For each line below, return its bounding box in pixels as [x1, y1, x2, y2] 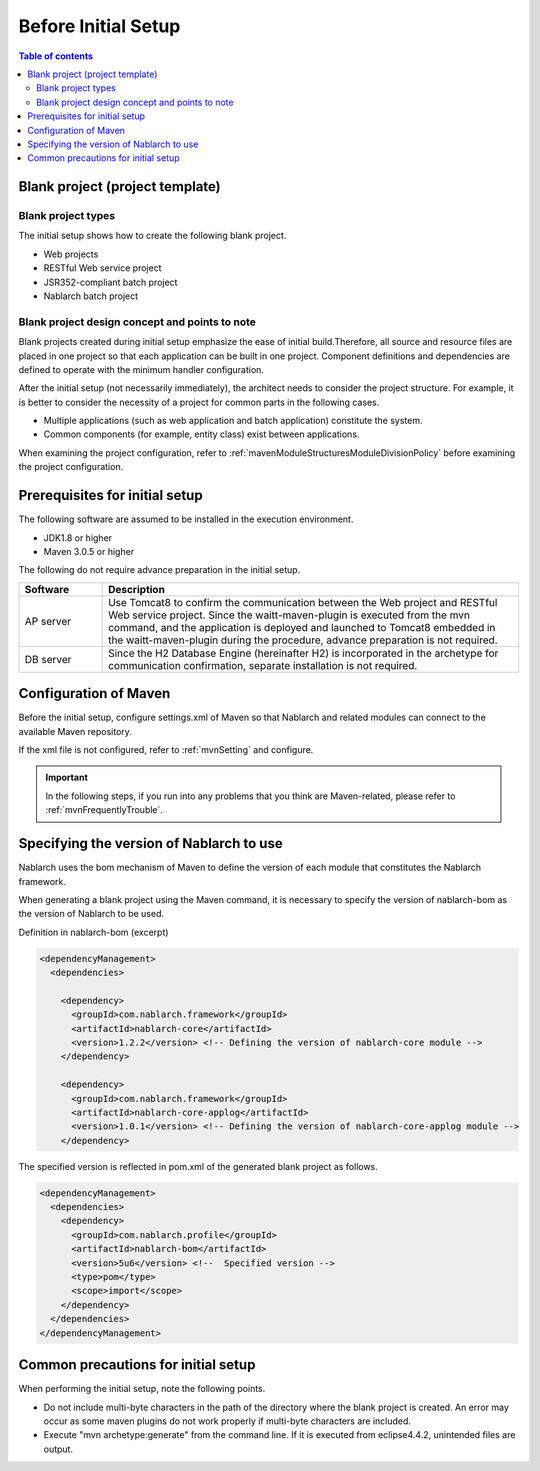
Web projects [43, 248, 99, 260]
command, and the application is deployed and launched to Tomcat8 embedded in [108, 620, 496, 634]
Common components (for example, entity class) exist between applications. [43, 428, 360, 440]
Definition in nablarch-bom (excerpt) [18, 926, 169, 938]
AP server [24, 614, 72, 628]
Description [108, 582, 165, 596]
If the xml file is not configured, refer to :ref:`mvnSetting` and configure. [18, 744, 314, 756]
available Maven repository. [18, 725, 132, 737]
